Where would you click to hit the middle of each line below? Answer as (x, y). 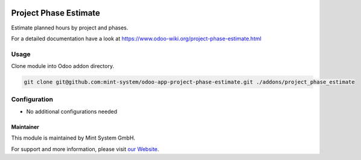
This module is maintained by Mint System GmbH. (73, 138)
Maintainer (25, 127)
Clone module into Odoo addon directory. (63, 66)
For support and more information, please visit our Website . (85, 149)
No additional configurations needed (72, 111)
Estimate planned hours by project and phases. (70, 28)
